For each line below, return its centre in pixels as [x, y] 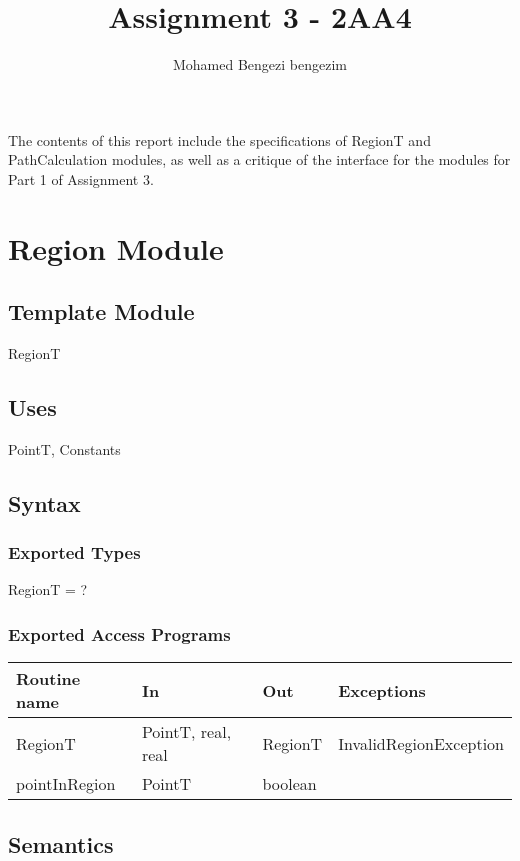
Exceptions [382, 690]
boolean [289, 784]
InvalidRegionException [421, 743]
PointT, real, [186, 732]
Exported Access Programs [119, 633]
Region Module [116, 247]
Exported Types [74, 552]
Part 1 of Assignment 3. [81, 178]
